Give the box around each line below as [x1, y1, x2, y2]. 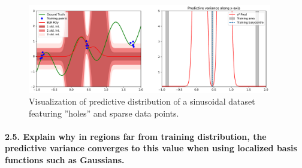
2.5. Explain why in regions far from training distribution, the [5, 130, 267, 142]
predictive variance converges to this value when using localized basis [5, 142, 297, 154]
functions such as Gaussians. [5, 154, 125, 166]
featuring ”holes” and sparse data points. [29, 106, 179, 119]
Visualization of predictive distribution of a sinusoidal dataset [29, 95, 255, 108]
